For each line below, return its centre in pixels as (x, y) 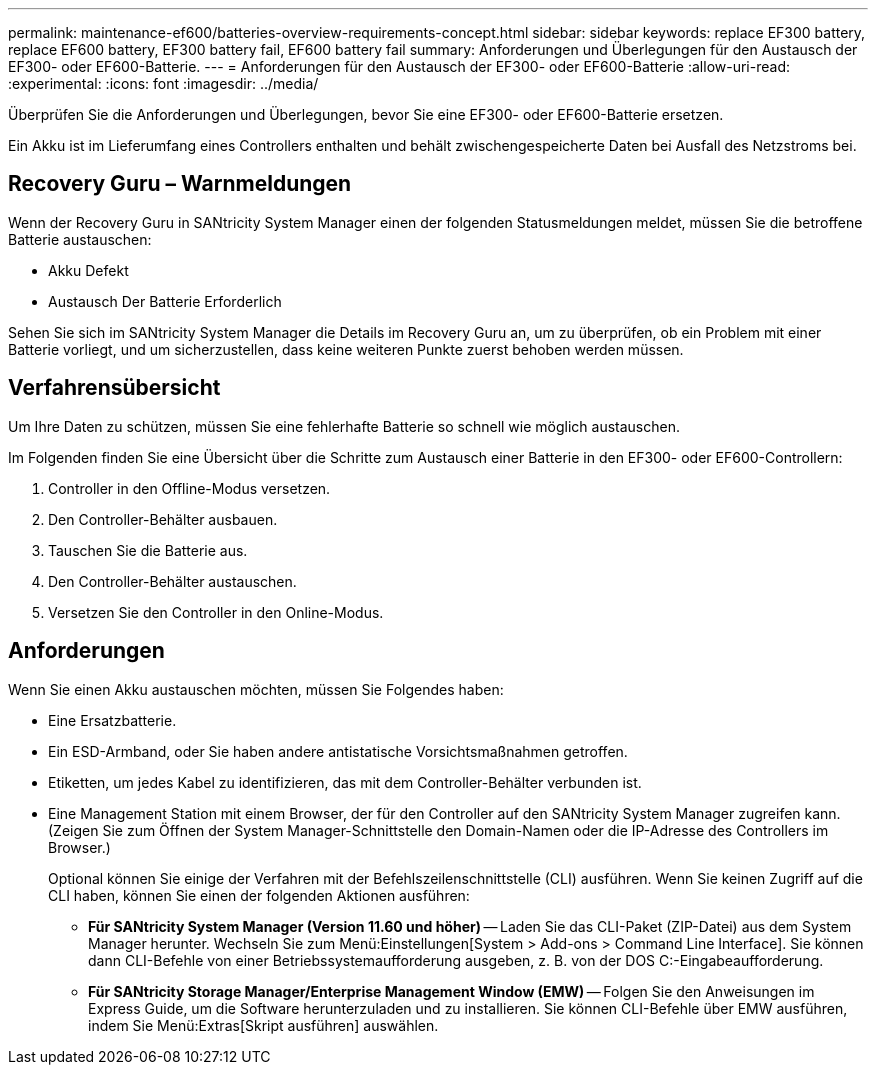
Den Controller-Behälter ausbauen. (163, 519)
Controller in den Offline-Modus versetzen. (189, 488)
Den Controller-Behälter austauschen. (172, 581)
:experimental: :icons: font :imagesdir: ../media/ (163, 83)
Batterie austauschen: (80, 239)
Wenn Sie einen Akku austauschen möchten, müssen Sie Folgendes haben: (256, 689)
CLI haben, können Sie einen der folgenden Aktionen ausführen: (259, 895)
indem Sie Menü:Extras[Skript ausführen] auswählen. (263, 1025)
